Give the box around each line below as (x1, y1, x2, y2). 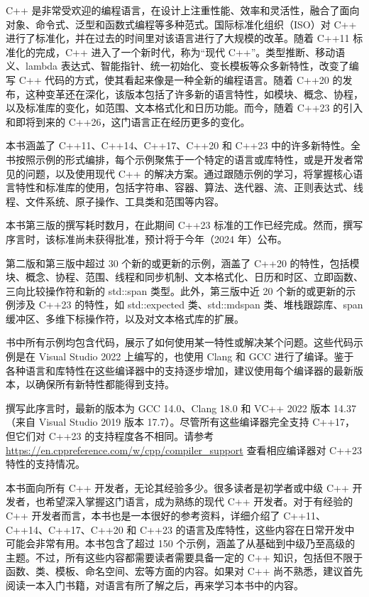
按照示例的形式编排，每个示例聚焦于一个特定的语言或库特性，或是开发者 (15, 151, 353, 166)
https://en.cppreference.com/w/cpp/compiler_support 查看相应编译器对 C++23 (6, 442, 362, 457)
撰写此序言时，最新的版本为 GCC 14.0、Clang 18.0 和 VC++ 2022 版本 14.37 (6, 400, 356, 415)
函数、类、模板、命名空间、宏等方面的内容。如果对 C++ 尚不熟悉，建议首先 (6, 564, 363, 579)
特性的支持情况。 (6, 456, 85, 471)
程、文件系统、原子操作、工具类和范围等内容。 (6, 193, 224, 208)
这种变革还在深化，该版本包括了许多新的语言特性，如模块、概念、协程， (25, 86, 363, 101)
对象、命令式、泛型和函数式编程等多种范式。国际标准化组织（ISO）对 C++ (6, 16, 357, 31)
